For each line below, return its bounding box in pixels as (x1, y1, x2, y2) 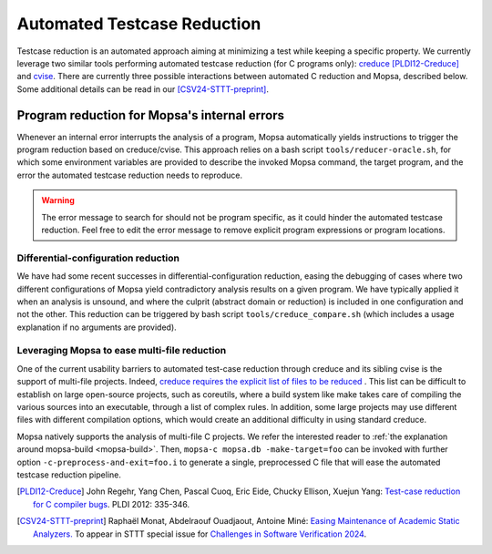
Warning (41, 195, 75, 206)
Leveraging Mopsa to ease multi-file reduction (16, 344, 227, 357)
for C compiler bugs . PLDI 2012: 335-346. (33, 498, 190, 509)
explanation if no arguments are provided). (16, 322, 177, 333)
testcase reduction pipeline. (16, 469, 122, 480)
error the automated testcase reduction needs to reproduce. (16, 169, 243, 180)
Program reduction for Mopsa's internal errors (16, 108, 284, 123)
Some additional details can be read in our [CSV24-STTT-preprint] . (16, 83, 269, 95)
